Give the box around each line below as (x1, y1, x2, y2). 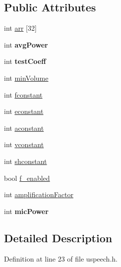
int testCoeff (4, 56, 46, 66)
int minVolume (4, 72, 49, 83)
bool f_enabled (4, 172, 50, 183)
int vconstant (4, 139, 44, 150)
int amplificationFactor (4, 189, 73, 200)
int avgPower (4, 39, 48, 50)
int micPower (4, 206, 49, 216)
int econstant (4, 106, 44, 116)
